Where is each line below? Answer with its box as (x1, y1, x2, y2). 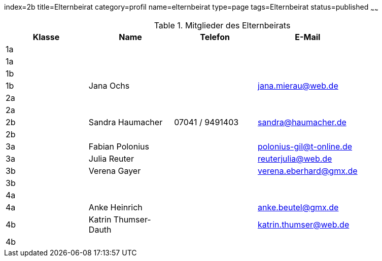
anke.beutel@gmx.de (258, 202, 339, 212)
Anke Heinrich (88, 202, 143, 212)
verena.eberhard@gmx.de (258, 165, 358, 176)
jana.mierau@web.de (258, 80, 338, 91)
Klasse (32, 31, 60, 42)
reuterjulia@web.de (258, 153, 332, 164)
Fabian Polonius (88, 141, 149, 152)
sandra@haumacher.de (258, 117, 346, 127)
